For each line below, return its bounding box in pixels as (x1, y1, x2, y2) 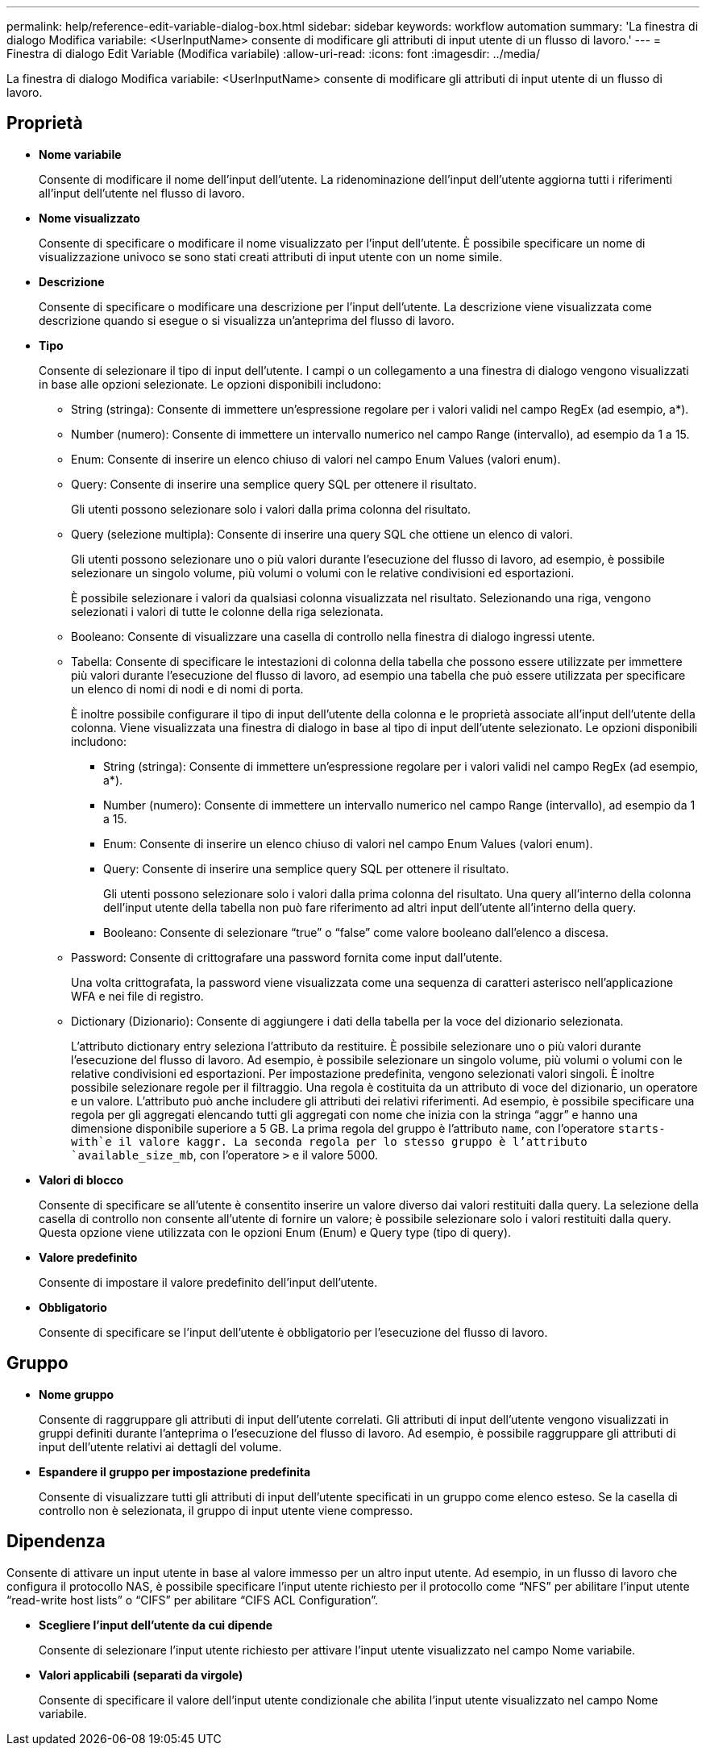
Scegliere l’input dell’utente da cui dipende (39, 1617, 273, 1632)
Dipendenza (6, 1531, 106, 1552)
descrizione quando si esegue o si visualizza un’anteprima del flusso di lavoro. (39, 313, 455, 327)
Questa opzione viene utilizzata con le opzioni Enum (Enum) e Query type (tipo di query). (39, 1225, 512, 1239)
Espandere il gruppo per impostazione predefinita (39, 1464, 311, 1479)
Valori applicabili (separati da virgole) (39, 1667, 243, 1682)
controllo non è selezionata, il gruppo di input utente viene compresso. (39, 1503, 413, 1517)
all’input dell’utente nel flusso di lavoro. (39, 185, 245, 200)
